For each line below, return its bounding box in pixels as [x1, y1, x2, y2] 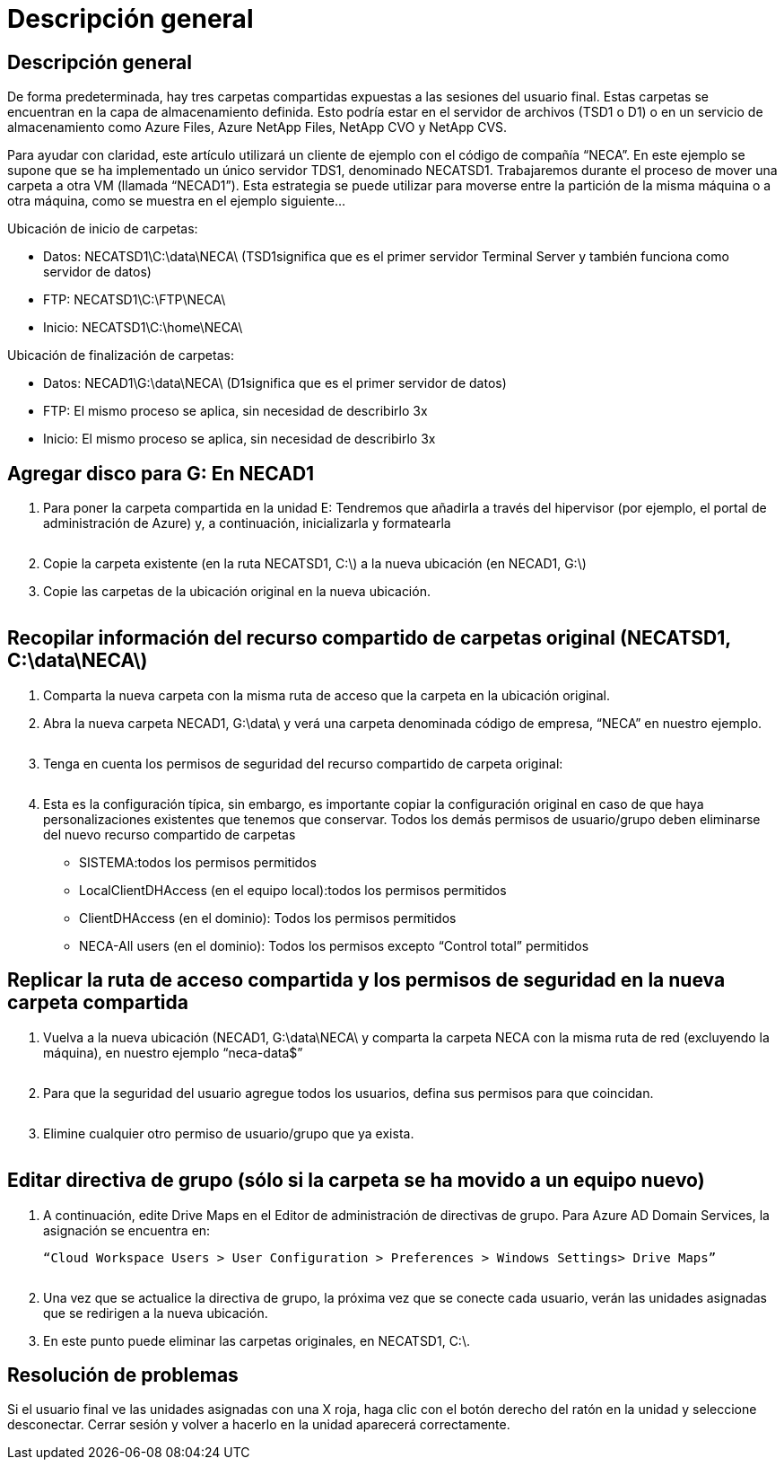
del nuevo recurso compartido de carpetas [43, 826, 296, 842]
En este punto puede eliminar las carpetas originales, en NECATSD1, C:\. [43, 1332, 470, 1348]
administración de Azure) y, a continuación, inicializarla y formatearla [43, 515, 451, 531]
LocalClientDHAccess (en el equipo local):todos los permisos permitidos [79, 882, 507, 898]
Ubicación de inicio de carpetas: [7, 221, 198, 237]
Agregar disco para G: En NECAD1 [7, 461, 315, 485]
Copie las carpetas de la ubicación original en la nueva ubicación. [43, 584, 431, 600]
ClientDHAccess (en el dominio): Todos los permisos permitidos [79, 909, 457, 926]
